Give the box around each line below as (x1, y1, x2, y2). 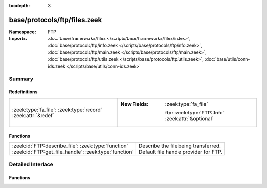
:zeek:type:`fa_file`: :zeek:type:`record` (12, 106, 102, 113)
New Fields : (120, 100, 149, 107)
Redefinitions (9, 89, 38, 95)
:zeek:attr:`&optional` (165, 115, 214, 122)
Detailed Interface (9, 161, 54, 168)
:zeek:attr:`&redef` (12, 112, 54, 119)
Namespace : (9, 29, 37, 35)
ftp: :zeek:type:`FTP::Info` (165, 109, 224, 116)
